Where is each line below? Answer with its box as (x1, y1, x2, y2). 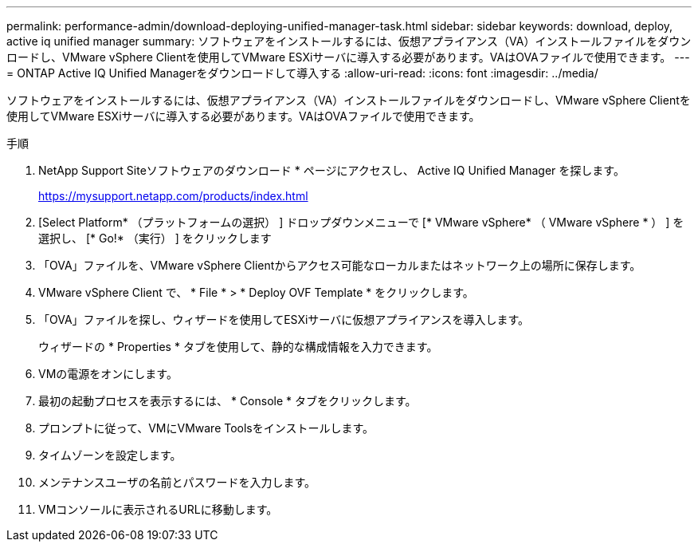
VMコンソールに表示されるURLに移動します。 (38, 503, 278, 516)
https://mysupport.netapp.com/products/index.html (38, 189, 308, 203)
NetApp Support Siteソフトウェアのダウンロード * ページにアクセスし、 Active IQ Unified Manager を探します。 (38, 164, 625, 177)
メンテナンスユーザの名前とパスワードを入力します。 (38, 475, 316, 489)
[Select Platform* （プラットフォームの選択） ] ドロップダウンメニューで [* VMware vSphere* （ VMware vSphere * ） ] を (38, 215, 684, 229)
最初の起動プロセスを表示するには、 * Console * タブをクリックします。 (38, 394, 417, 408)
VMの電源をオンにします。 (38, 367, 178, 380)
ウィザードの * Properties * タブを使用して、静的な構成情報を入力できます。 (38, 340, 438, 353)
